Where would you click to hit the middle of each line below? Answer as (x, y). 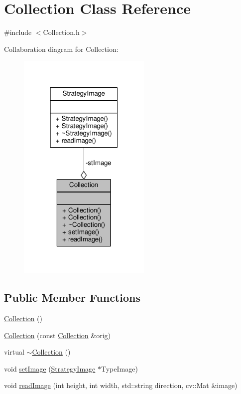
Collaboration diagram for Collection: (61, 49)
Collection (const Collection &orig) (58, 335)
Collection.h (61, 32)
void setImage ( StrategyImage (50, 368)
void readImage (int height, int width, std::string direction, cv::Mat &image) (121, 385)
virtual (14, 352)
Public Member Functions (72, 297)
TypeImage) (119, 368)
